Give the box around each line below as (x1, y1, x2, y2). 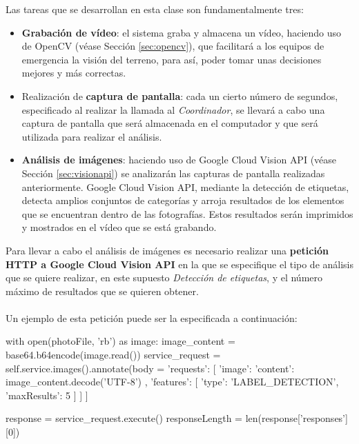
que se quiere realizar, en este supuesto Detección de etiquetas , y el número (6, 270, 323, 285)
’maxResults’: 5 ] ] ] (6, 387, 88, 402)
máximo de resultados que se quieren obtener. (6, 283, 199, 298)
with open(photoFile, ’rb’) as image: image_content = (6, 334, 235, 348)
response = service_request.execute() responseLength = (6, 411, 242, 425)
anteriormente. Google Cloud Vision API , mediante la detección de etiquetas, (21, 179, 349, 194)
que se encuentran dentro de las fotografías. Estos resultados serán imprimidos (21, 206, 353, 221)
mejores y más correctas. (21, 65, 126, 80)
